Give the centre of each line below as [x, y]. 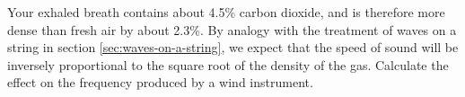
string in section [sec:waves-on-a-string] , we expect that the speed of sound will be [233, 47]
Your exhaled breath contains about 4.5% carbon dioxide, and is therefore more [226, 12]
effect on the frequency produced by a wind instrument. [160, 82]
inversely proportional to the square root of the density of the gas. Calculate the [228, 64]
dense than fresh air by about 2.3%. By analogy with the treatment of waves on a [232, 29]
